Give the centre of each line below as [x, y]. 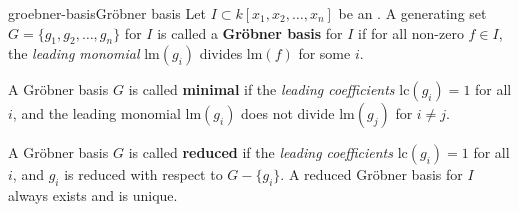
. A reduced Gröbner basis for [371, 174]
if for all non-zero [411, 32]
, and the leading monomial [96, 113]
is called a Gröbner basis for [250, 32]
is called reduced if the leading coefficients [260, 152]
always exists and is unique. [93, 195]
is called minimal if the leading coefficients [261, 89]
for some [324, 53]
